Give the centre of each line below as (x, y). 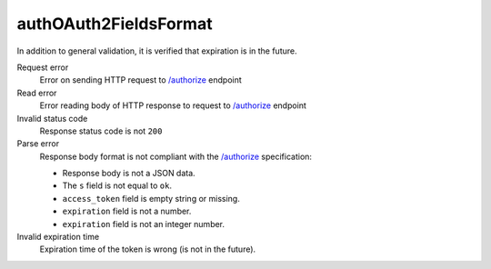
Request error (43, 67)
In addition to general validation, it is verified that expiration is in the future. (157, 51)
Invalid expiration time (58, 237)
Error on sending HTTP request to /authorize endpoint (141, 80)
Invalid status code (52, 118)
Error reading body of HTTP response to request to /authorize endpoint (173, 105)
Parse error (38, 144)
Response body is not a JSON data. (129, 174)
